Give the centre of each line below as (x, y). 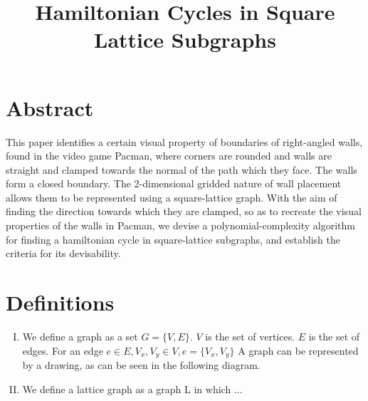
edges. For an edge (63, 350)
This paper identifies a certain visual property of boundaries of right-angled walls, (184, 141)
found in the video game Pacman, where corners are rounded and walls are (169, 156)
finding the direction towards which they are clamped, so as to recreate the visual (184, 211)
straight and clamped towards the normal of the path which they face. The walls (182, 169)
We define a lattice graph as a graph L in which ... (132, 389)
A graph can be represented (298, 350)
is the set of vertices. (250, 336)
